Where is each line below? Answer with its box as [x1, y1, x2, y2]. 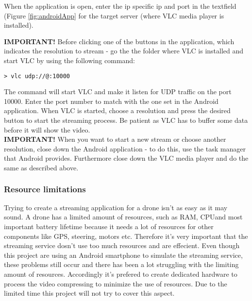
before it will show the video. [4, 124, 90, 134]
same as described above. [4, 162, 79, 172]
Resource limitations [4, 183, 86, 195]
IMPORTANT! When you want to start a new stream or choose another [4, 134, 226, 144]
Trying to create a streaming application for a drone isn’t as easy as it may [4, 202, 228, 212]
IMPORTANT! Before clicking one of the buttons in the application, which [4, 36, 235, 46]
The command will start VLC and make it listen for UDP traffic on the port [4, 86, 232, 97]
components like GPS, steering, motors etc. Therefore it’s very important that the [4, 231, 248, 241]
